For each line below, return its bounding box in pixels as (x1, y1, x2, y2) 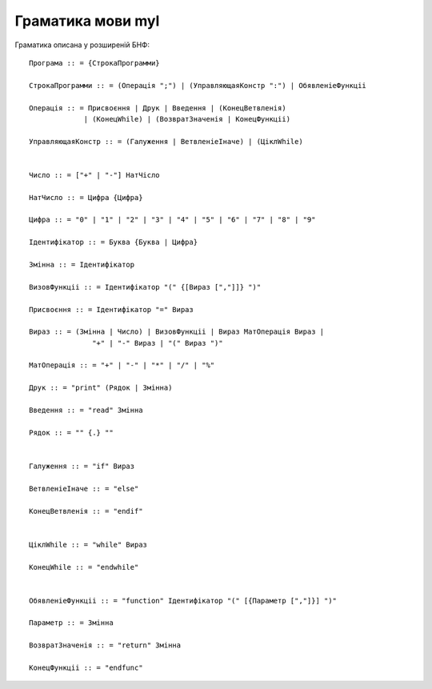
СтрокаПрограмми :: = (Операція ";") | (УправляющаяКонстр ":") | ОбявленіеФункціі (29, 81, 367, 90)
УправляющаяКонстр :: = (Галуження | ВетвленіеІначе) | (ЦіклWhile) (29, 137, 303, 146)
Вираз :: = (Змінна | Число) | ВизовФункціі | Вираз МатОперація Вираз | (29, 327, 325, 336)
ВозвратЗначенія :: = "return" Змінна (29, 641, 182, 650)
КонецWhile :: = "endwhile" (29, 563, 139, 571)
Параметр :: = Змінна (29, 619, 114, 627)
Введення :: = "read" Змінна (29, 406, 143, 415)
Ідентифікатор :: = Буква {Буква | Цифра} (29, 238, 198, 247)
